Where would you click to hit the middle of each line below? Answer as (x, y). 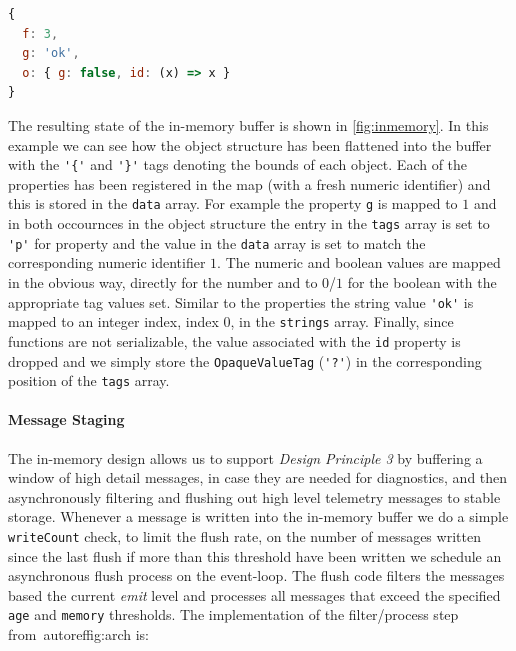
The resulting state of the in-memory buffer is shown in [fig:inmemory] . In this (248, 124)
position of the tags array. (89, 380)
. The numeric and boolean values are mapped (359, 262)
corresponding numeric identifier (107, 262)
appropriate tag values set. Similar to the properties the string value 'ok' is (241, 301)
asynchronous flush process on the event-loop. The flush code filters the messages (256, 575)
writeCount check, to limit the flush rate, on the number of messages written (244, 536)
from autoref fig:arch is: (78, 634)
